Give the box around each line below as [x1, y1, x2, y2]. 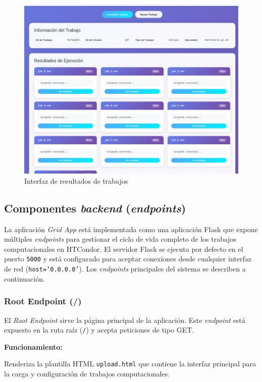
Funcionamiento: [4, 341, 63, 352]
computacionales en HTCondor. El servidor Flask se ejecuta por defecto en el [4, 243, 243, 254]
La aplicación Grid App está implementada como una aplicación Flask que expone [4, 224, 258, 234]
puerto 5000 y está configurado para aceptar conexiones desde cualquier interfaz [4, 253, 251, 264]
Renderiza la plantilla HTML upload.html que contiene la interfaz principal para [4, 358, 256, 369]
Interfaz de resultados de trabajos [24, 175, 128, 186]
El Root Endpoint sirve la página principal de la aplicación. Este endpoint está [4, 314, 245, 325]
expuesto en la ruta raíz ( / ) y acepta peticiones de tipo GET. [4, 324, 194, 335]
